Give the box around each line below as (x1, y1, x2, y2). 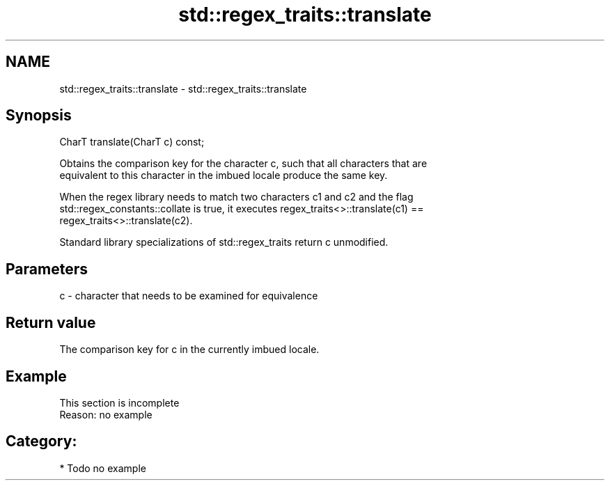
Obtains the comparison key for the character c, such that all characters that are (59, 157, 428, 170)
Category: (6, 432, 77, 450)
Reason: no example (59, 408, 152, 421)
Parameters (6, 260, 88, 278)
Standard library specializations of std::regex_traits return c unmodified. (59, 236, 389, 249)
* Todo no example (59, 462, 146, 474)
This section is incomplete (59, 396, 180, 409)
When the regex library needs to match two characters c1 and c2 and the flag (59, 191, 414, 203)
